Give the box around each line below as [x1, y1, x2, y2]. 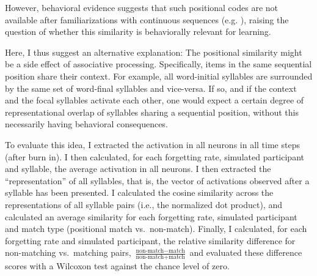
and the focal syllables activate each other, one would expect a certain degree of [5, 94, 304, 106]
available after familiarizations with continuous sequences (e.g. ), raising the [5, 13, 289, 26]
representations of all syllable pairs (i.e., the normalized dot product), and [5, 198, 282, 211]
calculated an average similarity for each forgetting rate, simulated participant [5, 210, 297, 223]
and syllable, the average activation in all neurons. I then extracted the [5, 162, 271, 175]
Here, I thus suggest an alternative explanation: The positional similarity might [5, 45, 302, 58]
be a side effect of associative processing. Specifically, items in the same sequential [5, 58, 312, 70]
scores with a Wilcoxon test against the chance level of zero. [5, 259, 230, 272]
